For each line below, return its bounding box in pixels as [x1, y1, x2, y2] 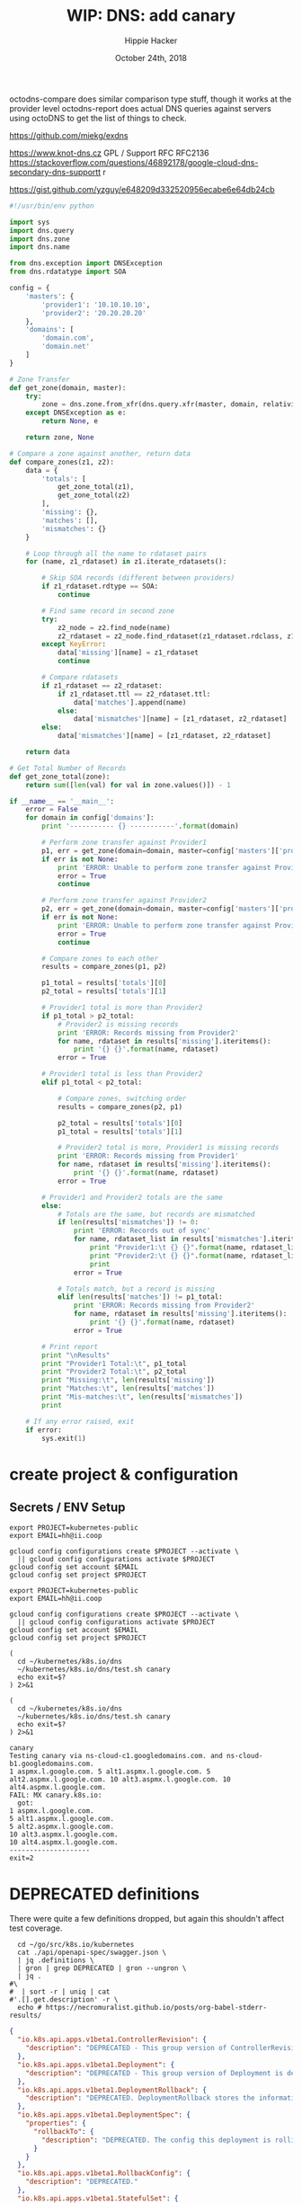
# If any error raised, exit [25, 1417, 135, 1426]
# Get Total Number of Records [9, 763, 127, 773]
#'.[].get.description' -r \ [9, 1995, 119, 2004]
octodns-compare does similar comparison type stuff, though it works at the [9, 93, 292, 104]
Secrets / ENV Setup [9, 1500, 126, 1515]
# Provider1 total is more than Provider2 [41, 1003, 203, 1012]
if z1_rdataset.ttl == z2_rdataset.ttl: [57, 689, 211, 698]
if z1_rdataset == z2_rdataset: [41, 680, 164, 690]
